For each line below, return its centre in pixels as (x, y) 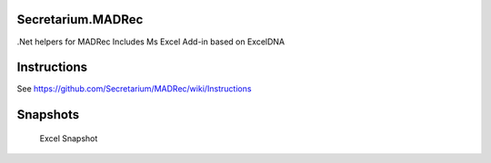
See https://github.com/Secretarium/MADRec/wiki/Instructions (134, 89)
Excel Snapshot (69, 138)
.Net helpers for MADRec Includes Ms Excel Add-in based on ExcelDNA (151, 42)
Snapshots (48, 115)
